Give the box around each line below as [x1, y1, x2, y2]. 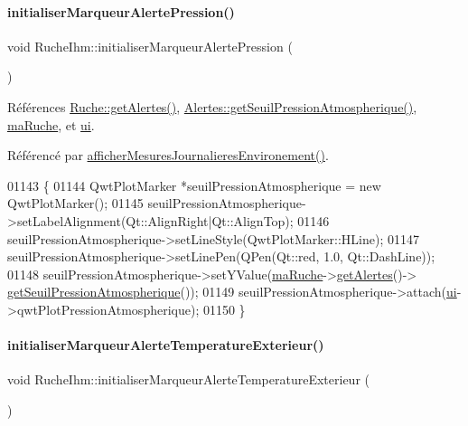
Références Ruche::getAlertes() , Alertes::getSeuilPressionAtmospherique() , [7, 97, 417, 116]
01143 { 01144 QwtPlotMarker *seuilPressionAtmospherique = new [7, 175, 381, 194]
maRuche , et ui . [7, 115, 95, 134]
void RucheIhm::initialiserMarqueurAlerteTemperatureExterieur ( [7, 370, 370, 389]
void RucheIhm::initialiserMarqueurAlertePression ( [7, 36, 293, 55]
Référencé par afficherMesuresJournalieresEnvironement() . [7, 146, 329, 165]
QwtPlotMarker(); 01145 [7, 194, 144, 213]
